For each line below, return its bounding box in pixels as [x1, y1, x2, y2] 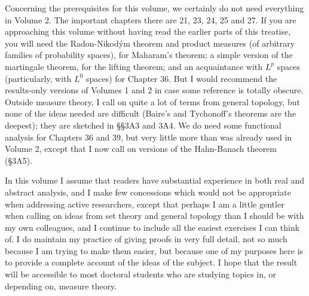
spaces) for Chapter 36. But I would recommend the [85, 72, 277, 84]
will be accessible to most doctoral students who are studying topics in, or [5, 268, 277, 280]
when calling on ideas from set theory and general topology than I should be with [5, 209, 304, 222]
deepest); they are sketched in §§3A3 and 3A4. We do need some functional [5, 118, 282, 131]
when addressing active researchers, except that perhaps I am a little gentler [5, 197, 284, 210]
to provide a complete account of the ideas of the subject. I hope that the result [5, 256, 298, 268]
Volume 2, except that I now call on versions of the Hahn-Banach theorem [5, 142, 277, 155]
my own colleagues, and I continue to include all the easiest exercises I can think [5, 221, 300, 233]
